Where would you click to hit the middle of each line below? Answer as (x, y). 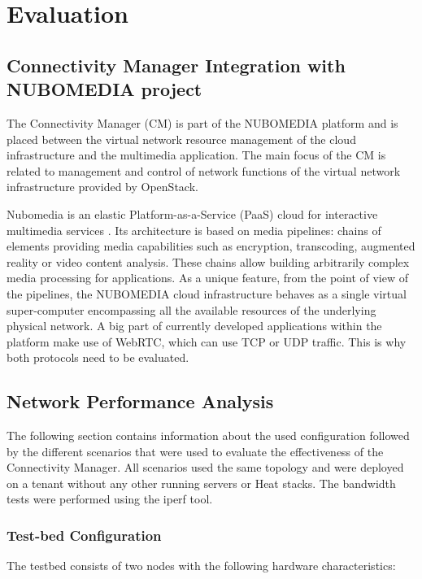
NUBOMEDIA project (104, 89)
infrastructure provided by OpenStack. (102, 187)
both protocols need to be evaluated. (98, 357)
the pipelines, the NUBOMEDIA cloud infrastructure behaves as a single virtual (207, 293)
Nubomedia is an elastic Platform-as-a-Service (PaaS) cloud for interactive (192, 213)
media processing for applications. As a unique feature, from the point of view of (207, 278)
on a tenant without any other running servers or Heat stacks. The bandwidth (201, 483)
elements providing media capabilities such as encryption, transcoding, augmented (211, 246)
